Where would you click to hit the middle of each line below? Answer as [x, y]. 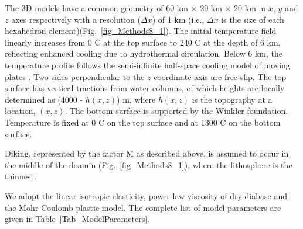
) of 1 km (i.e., [178, 19]
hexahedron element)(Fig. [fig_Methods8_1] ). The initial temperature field [141, 31]
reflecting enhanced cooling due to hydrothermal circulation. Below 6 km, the [144, 53]
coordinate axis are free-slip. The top [220, 76]
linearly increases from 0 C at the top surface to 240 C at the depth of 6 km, [143, 42]
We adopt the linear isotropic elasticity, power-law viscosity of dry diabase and [146, 195]
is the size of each [253, 19]
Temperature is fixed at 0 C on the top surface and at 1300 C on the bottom [143, 122]
